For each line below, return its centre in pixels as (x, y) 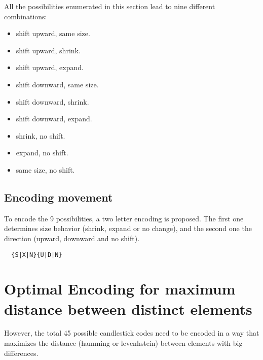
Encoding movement (59, 197)
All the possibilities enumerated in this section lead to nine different (110, 6)
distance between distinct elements (128, 308)
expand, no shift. (42, 153)
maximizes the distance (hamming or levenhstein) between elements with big (123, 343)
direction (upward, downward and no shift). (72, 238)
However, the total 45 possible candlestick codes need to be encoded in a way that (132, 333)
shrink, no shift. (41, 135)
